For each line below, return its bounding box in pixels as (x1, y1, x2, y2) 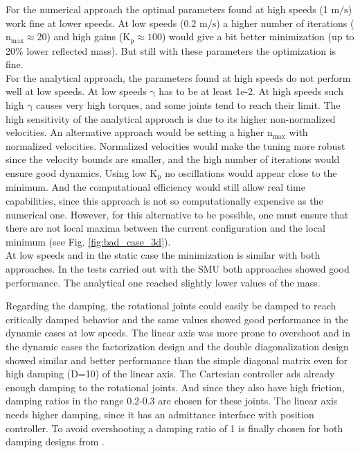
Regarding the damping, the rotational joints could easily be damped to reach (6, 298, 336, 313)
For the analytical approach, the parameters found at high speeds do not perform (6, 70, 351, 85)
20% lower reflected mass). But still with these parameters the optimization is (6, 43, 336, 58)
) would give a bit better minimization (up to (161, 29, 354, 44)
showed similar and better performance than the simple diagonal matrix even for (6, 352, 348, 367)
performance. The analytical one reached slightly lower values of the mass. (6, 275, 321, 289)
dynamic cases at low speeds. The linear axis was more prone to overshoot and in (6, 325, 351, 340)
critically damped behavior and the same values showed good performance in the (6, 311, 349, 326)
